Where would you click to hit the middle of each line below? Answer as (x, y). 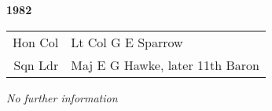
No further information (62, 97)
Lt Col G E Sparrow (127, 42)
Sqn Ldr (36, 65)
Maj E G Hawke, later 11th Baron (165, 65)
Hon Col (36, 42)
